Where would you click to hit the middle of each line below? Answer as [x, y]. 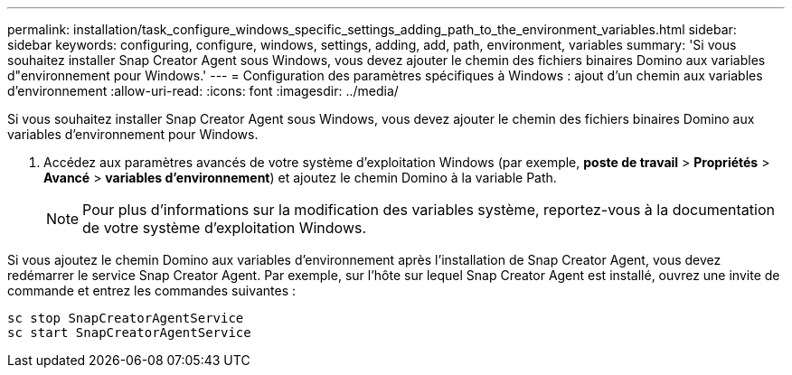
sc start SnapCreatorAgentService [129, 333]
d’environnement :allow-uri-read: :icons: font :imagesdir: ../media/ [203, 91]
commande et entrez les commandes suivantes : [152, 291]
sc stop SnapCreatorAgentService [126, 318]
